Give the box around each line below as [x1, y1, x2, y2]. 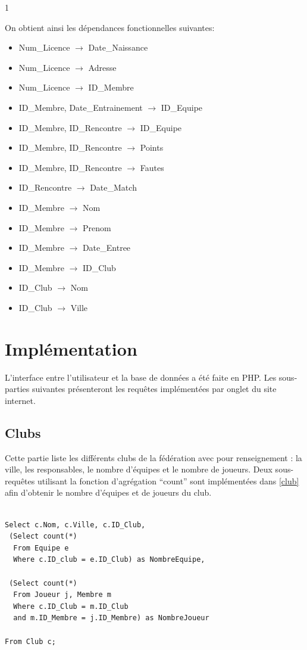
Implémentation [5, 336, 137, 360]
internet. [5, 394, 36, 406]
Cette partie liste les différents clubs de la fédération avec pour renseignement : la [5, 451, 302, 464]
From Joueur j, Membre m [13, 590, 111, 599]
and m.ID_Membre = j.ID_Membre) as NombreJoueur [13, 614, 209, 623]
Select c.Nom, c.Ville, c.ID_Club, [5, 520, 146, 529]
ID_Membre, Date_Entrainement [18, 101, 143, 113]
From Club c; [5, 637, 56, 646]
